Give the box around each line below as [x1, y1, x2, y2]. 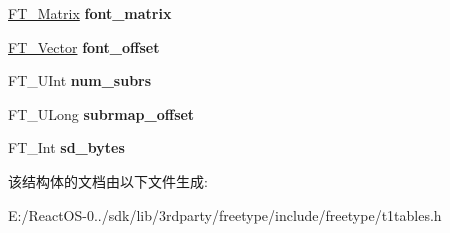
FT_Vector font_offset [8, 36, 160, 57]
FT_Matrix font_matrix [8, 3, 172, 23]
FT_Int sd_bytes [8, 137, 125, 158]
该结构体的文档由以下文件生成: [8, 170, 208, 191]
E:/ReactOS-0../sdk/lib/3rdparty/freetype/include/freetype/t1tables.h [8, 204, 442, 225]
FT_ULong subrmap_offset [8, 103, 195, 124]
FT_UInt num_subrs [8, 70, 152, 91]
